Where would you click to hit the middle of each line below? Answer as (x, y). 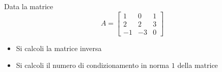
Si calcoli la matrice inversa (59, 48)
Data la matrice (29, 6)
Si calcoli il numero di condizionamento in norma (93, 65)
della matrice (198, 65)
